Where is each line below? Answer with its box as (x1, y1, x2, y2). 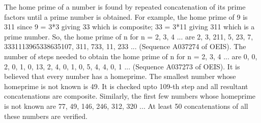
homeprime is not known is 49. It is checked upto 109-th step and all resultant (4, 80, 248, 91)
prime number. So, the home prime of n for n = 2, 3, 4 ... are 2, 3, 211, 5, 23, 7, (4, 31, 253, 42)
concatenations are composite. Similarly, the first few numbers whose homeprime (4, 91, 256, 101)
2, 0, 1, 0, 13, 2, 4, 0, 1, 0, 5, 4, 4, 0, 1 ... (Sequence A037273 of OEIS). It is (4, 61, 240, 71)
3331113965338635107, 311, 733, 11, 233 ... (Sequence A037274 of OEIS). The (4, 41, 246, 52)
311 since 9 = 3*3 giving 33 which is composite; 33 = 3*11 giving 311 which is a (4, 21, 255, 32)
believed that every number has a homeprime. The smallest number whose (4, 71, 236, 81)
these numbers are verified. (4, 110, 88, 121)
